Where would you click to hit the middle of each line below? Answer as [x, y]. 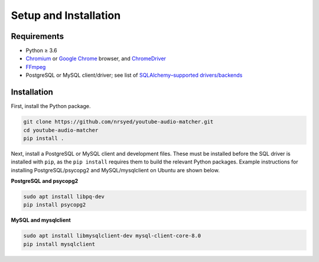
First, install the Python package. [51, 106]
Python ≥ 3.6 [41, 51]
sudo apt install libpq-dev [64, 197]
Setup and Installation [66, 15]
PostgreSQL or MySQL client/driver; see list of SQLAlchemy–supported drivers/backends [134, 75]
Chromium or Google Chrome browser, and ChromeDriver [96, 58]
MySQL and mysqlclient [41, 220]
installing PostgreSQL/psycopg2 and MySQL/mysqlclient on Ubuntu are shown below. [115, 170]
